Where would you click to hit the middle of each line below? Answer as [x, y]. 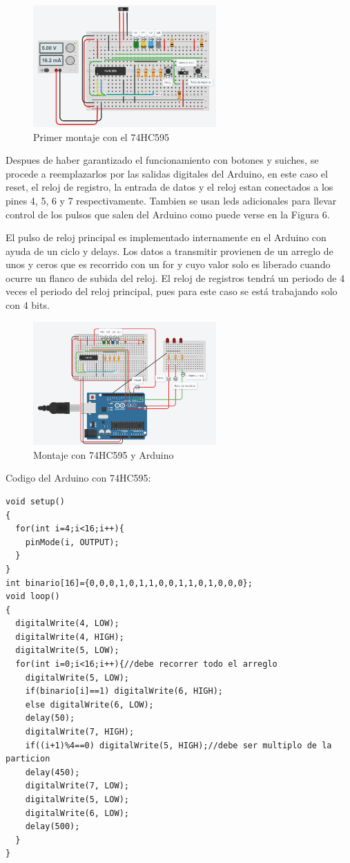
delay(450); [52, 772]
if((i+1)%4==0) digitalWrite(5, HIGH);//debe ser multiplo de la [178, 745]
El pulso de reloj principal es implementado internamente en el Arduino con [166, 237]
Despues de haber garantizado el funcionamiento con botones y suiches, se [162, 160]
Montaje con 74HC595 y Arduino [104, 454]
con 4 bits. [28, 305]
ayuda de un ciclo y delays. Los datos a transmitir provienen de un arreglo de [169, 250]
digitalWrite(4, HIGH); [70, 637]
